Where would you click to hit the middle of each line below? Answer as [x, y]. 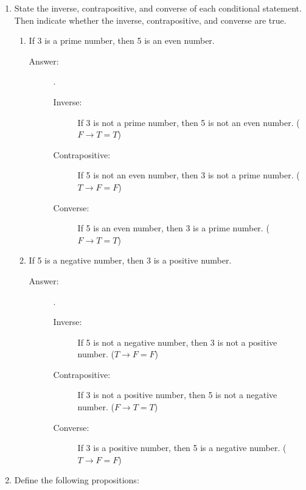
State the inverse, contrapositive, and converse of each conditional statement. [158, 8]
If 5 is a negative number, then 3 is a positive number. [130, 260]
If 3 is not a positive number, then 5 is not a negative [177, 395]
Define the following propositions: [77, 480]
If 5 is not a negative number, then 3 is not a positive [177, 342]
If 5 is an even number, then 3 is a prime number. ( [173, 228]
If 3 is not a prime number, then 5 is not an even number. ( [189, 122]
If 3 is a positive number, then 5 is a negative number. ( [182, 448]
